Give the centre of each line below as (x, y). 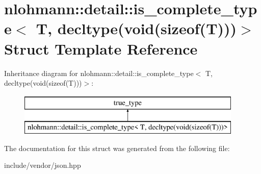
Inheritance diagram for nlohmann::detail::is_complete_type (99, 73)
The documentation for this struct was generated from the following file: (117, 148)
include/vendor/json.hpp (43, 165)
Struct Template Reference (101, 48)
